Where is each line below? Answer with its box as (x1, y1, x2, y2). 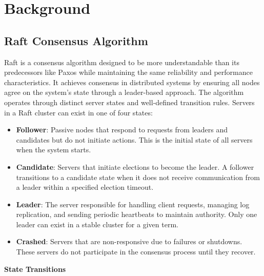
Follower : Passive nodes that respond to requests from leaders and (16, 124, 228, 135)
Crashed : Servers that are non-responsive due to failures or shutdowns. (16, 236, 242, 247)
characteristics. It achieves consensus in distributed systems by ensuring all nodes (4, 76, 260, 87)
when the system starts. (16, 144, 91, 155)
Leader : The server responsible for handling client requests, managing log (16, 199, 250, 209)
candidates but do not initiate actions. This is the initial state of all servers (16, 134, 253, 145)
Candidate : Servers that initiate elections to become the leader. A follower (16, 161, 254, 172)
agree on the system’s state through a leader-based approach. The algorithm (4, 87, 244, 97)
